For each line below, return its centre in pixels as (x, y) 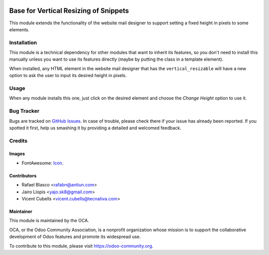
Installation (23, 42)
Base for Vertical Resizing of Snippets (69, 11)
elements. (19, 29)
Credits (18, 141)
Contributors (23, 175)
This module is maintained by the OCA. (49, 221)
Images (17, 154)
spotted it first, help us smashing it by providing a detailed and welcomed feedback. (95, 128)
